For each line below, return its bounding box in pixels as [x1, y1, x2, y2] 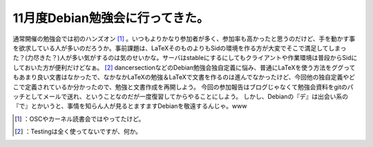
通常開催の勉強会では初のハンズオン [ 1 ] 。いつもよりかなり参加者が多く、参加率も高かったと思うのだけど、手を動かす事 [12, 35, 356, 43]
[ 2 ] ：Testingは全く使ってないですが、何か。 [15, 128, 142, 136]
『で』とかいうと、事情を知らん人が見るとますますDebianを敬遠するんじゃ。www [12, 102, 247, 110]
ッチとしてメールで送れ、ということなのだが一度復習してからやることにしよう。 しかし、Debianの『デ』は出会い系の [12, 92, 349, 100]
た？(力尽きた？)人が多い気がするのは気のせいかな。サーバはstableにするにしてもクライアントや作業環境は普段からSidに [12, 54, 358, 62]
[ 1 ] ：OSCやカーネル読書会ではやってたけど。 [15, 115, 145, 123]
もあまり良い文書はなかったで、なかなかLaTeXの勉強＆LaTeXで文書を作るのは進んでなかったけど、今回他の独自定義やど [12, 73, 356, 81]
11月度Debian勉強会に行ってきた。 [12, 10, 209, 26]
